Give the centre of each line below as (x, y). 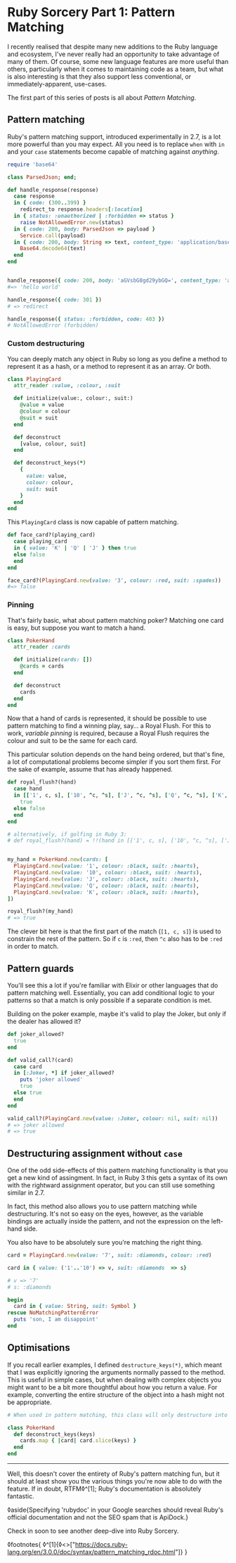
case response (34, 196)
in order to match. (33, 947)
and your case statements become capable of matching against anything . (113, 151)
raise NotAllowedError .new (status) (72, 222)
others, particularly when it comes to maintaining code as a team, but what (115, 69)
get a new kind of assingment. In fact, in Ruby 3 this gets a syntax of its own (118, 1178)
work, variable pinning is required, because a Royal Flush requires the (108, 733)
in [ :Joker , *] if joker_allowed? (64, 1073)
